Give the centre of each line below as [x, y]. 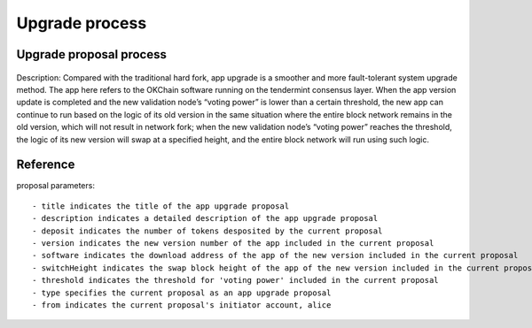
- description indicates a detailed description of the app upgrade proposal [205, 218]
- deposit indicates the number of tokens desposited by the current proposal [207, 231]
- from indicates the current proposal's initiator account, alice [182, 305]
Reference [46, 165]
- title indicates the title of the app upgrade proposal [161, 206]
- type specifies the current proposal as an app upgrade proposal [182, 293]
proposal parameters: [55, 186]
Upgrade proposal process [92, 54]
